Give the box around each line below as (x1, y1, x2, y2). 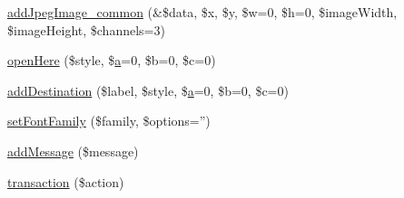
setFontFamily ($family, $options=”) (7, 111, 211, 130)
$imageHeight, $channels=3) (7, 20, 165, 39)
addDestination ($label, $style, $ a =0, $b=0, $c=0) (7, 80, 289, 99)
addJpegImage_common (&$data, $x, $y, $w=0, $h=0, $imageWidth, (7, 3, 398, 21)
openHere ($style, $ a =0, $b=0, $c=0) (7, 51, 216, 70)
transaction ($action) (7, 172, 124, 191)
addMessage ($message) (7, 141, 139, 160)
